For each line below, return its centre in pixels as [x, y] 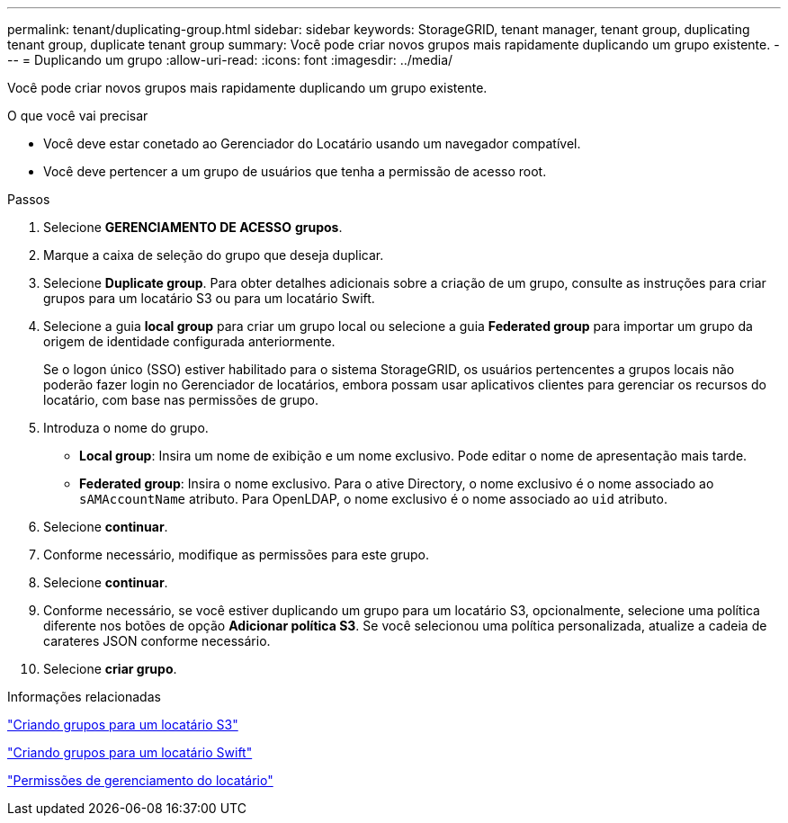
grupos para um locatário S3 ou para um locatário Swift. [209, 298]
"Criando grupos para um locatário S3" [123, 725]
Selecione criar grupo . [110, 669]
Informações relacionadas [84, 697]
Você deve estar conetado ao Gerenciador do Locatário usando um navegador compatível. [312, 143]
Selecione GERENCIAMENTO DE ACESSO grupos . [193, 227]
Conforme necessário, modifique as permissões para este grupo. [237, 555]
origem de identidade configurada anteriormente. [189, 341]
